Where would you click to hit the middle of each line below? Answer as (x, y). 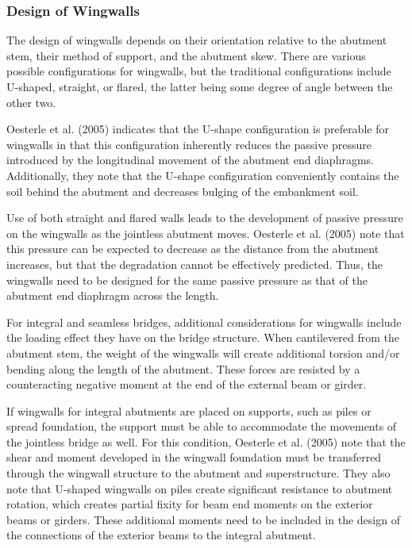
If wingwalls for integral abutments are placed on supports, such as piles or (189, 410)
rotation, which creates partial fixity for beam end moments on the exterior (190, 504)
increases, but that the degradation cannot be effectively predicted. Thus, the (195, 264)
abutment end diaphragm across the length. (113, 295)
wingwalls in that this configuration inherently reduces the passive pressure (189, 144)
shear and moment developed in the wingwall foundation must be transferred (194, 457)
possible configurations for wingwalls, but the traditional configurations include (199, 71)
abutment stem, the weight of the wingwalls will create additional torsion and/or (203, 353)
